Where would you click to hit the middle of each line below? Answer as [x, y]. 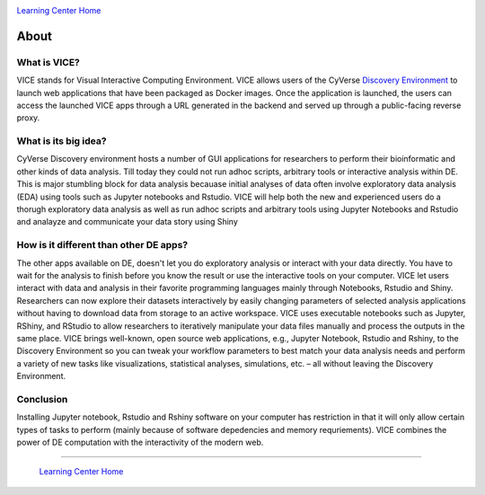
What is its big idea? [62, 141]
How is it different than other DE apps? [102, 245]
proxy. [28, 118]
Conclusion [42, 399]
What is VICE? [48, 62]
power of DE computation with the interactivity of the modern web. [140, 442]
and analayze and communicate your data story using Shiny [127, 222]
